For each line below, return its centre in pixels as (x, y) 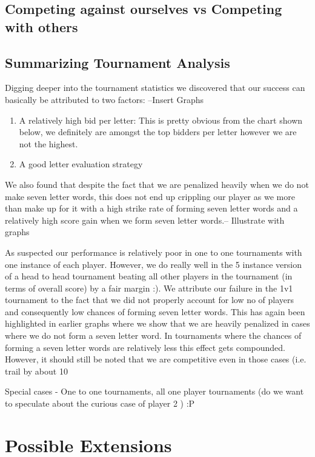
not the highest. (48, 143)
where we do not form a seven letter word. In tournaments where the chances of (153, 335)
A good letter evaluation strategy (81, 164)
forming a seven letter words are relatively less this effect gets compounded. (145, 347)
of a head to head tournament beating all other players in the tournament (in (149, 276)
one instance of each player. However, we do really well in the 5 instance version (153, 264)
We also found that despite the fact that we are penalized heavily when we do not (157, 184)
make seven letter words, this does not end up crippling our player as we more (150, 196)
